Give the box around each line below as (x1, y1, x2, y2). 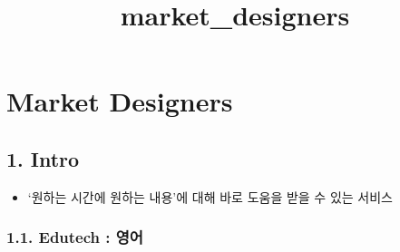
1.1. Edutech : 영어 (6, 226, 143, 248)
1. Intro (6, 144, 80, 172)
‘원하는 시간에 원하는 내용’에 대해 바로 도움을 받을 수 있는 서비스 (27, 187, 393, 206)
